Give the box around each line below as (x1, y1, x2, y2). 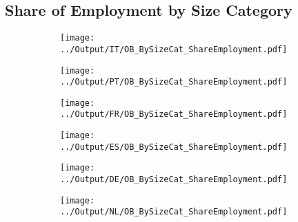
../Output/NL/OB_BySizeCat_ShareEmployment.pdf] (60, 207, 288, 217)
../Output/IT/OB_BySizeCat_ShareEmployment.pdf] (60, 44, 288, 54)
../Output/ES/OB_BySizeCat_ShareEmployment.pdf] (60, 142, 288, 152)
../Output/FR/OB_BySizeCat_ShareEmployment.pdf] (60, 109, 288, 120)
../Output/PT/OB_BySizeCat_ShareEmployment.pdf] (60, 77, 288, 87)
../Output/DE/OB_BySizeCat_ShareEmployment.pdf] (60, 175, 288, 185)
